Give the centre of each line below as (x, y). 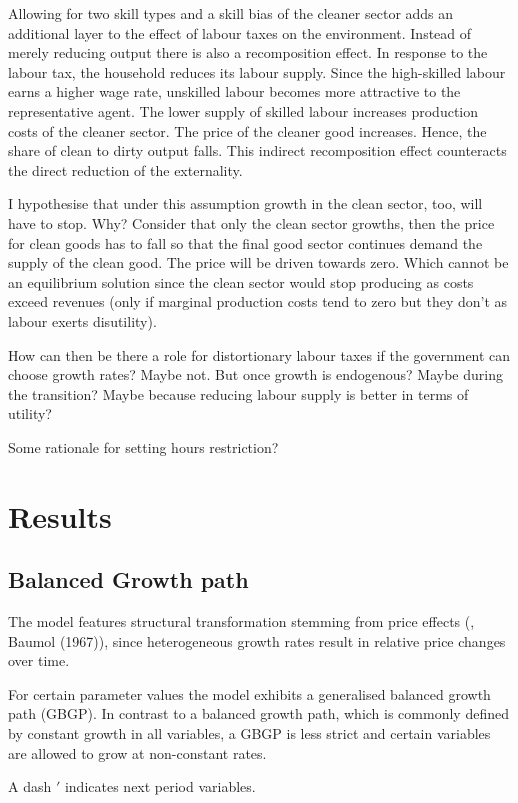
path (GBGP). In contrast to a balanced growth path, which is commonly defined (258, 713)
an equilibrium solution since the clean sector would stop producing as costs (241, 281)
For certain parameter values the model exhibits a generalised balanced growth (249, 693)
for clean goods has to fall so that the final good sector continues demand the (245, 242)
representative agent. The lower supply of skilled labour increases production (243, 110)
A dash (30, 786)
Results (60, 515)
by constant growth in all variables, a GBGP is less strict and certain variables (249, 733)
